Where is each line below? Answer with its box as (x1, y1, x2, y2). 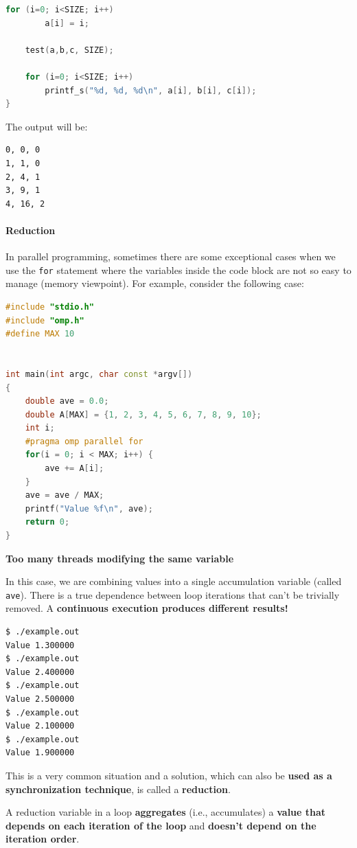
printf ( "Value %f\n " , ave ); (25, 503, 153, 514)
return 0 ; (25, 517, 70, 527)
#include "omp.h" (5, 315, 84, 325)
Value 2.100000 (5, 721, 75, 731)
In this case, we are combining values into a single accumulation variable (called (5, 574, 342, 588)
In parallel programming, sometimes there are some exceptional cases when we (5, 249, 336, 264)
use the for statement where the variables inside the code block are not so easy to (5, 262, 352, 277)
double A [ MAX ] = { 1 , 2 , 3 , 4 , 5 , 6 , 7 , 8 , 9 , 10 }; (25, 409, 262, 420)
